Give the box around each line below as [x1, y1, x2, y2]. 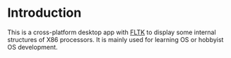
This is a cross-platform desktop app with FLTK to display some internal [7, 28, 217, 36]
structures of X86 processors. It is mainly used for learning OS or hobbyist [7, 35, 224, 43]
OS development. [7, 43, 58, 51]
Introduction [7, 5, 82, 21]
